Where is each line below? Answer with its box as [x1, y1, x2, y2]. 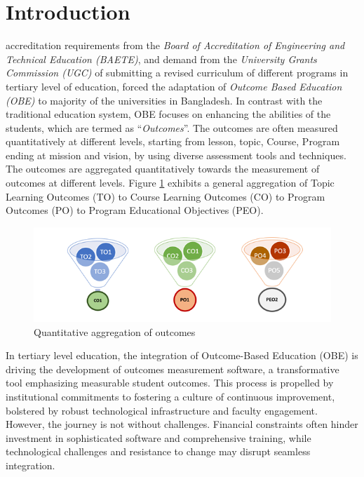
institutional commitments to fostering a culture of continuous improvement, [6, 389, 335, 404]
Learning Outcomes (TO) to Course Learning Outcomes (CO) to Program [6, 189, 325, 203]
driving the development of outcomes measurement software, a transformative [6, 361, 339, 376]
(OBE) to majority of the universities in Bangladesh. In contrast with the [6, 93, 323, 107]
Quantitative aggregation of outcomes [34, 324, 196, 339]
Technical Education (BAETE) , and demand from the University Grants [6, 51, 317, 66]
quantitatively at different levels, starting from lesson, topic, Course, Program [6, 134, 340, 149]
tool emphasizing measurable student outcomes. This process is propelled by [6, 375, 334, 390]
